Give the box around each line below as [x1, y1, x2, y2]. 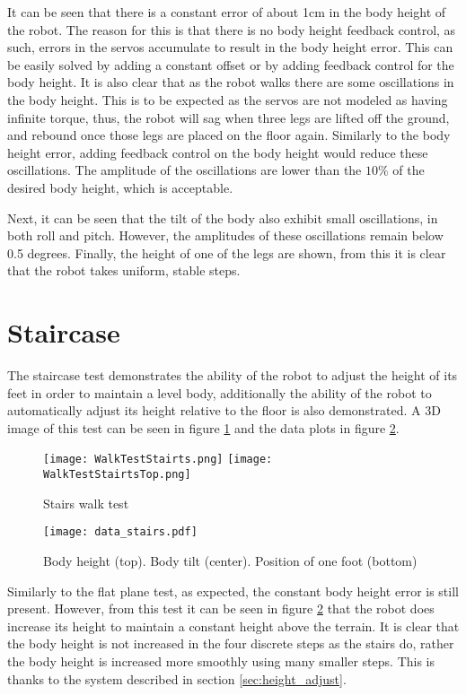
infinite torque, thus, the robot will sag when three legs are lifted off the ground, [7, 108, 450, 126]
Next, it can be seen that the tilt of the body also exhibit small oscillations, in [7, 208, 438, 227]
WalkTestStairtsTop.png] [43, 468, 191, 482]
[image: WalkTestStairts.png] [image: [43, 453, 273, 466]
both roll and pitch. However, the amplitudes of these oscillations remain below [7, 226, 444, 245]
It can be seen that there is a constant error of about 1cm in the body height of [7, 3, 446, 21]
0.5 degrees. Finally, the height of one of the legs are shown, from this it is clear [7, 243, 446, 262]
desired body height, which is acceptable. [7, 178, 233, 196]
